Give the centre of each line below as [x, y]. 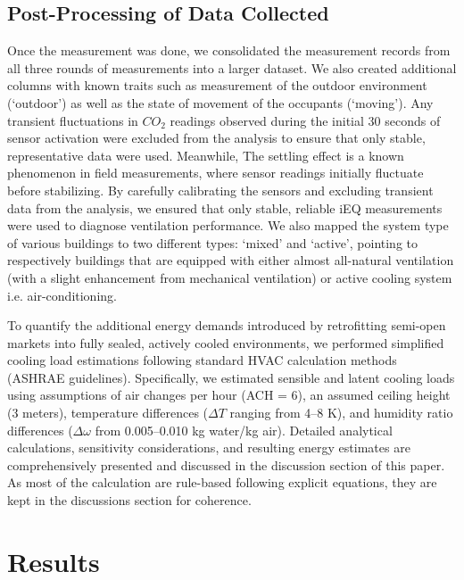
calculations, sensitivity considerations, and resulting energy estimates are [209, 447]
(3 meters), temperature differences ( [108, 413]
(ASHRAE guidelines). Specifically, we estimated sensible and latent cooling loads [231, 377]
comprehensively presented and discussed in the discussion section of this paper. [226, 464]
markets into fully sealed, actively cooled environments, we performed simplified [226, 342]
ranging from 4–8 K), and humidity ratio [341, 413]
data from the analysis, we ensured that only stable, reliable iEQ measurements [225, 207]
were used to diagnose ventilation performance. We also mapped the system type [228, 225]
